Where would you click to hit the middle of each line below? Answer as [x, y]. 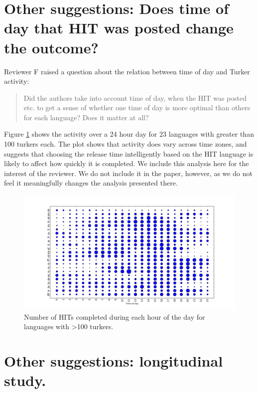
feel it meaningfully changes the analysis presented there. [91, 183]
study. [25, 380]
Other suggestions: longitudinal [114, 361]
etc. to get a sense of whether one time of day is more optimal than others [137, 107]
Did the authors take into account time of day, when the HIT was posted [135, 98]
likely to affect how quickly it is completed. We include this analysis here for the [127, 163]
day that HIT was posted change [119, 28]
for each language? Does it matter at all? [86, 117]
